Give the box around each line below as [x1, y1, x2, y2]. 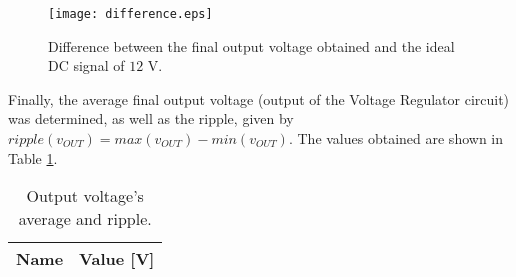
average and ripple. [18, 207, 152, 231]
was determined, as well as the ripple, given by [8, 108, 294, 129]
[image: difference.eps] [48, 7, 213, 21]
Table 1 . [8, 147, 58, 168]
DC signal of [48, 55, 125, 76]
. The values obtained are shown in [288, 128, 504, 149]
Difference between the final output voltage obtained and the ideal [48, 35, 455, 56]
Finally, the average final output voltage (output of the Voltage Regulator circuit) [8, 88, 510, 109]
